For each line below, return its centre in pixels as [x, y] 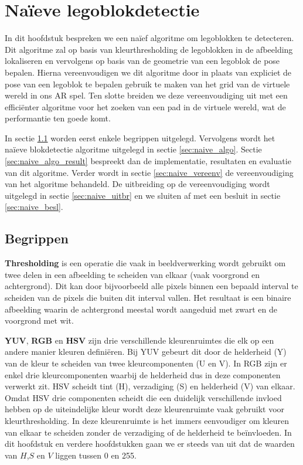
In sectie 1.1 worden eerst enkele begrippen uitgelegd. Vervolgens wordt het [140, 138]
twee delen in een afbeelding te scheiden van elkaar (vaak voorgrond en [132, 274]
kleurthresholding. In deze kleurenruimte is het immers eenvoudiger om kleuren [147, 420]
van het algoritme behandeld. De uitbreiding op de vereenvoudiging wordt [137, 184]
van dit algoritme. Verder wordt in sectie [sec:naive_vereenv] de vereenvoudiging [149, 172]
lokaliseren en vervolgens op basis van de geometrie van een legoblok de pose [142, 61]
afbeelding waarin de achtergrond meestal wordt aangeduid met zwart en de [141, 309]
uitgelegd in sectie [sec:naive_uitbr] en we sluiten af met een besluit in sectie [143, 195]
